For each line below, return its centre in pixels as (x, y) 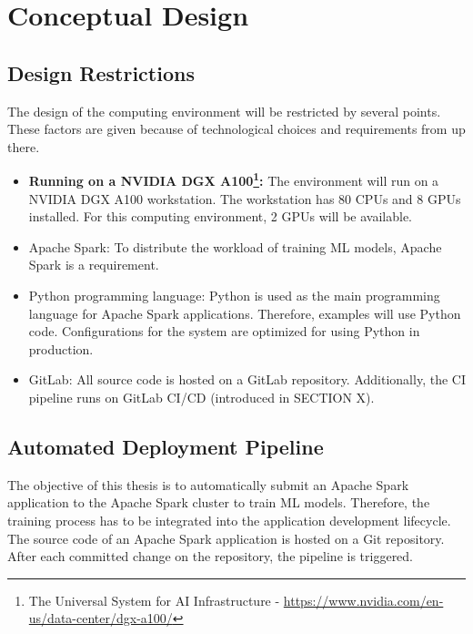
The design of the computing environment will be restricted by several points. (224, 111)
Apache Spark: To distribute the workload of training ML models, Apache (235, 246)
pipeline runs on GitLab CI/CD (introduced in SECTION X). (201, 397)
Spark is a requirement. (94, 265)
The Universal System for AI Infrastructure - (154, 600)
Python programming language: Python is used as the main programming (234, 295)
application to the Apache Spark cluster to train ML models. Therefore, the (219, 502)
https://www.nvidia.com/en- (363, 600)
